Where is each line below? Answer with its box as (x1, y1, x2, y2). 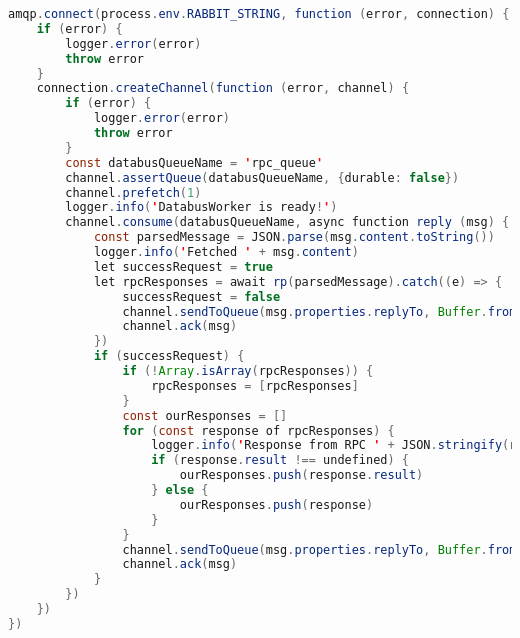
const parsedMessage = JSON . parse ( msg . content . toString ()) (93, 230, 495, 245)
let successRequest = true (93, 259, 273, 274)
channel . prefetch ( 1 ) (65, 185, 202, 200)
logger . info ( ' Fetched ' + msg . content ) (93, 245, 359, 259)
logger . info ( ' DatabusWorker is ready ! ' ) (65, 200, 338, 215)
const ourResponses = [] (122, 408, 288, 423)
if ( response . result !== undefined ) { (151, 453, 410, 468)
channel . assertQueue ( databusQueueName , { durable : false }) (65, 170, 460, 185)
